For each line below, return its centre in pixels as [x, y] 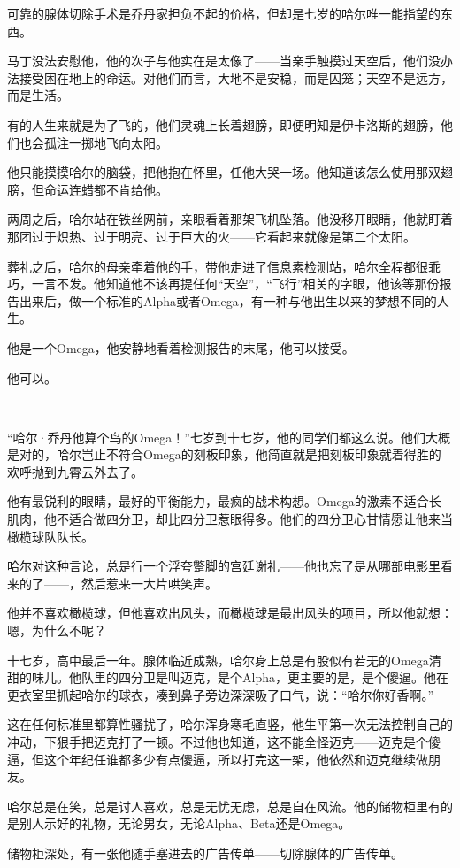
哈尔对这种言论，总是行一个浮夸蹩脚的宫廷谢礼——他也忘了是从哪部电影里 [224, 566]
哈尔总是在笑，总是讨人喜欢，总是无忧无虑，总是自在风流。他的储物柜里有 [224, 806]
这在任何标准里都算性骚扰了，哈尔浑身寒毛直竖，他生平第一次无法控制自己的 [230, 724]
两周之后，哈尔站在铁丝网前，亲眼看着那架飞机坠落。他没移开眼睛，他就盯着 [230, 219]
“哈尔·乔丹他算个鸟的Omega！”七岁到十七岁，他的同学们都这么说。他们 [216, 437]
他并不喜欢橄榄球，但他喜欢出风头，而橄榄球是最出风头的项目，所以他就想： [230, 613]
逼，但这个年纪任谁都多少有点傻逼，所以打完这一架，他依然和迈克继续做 [218, 759]
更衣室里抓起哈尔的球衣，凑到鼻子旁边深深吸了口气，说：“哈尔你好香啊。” [221, 694]
